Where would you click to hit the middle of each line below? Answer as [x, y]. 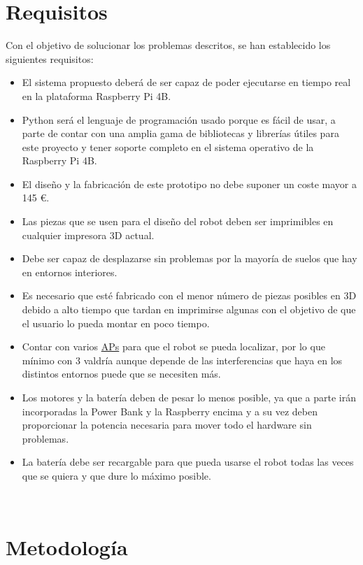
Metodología [67, 547]
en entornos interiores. [70, 272]
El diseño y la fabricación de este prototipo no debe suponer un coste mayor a [190, 184]
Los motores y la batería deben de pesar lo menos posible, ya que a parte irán [189, 397]
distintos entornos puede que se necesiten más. [121, 374]
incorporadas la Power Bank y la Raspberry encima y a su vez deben [170, 411]
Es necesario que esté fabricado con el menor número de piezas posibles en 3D [189, 295]
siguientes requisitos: [50, 58]
